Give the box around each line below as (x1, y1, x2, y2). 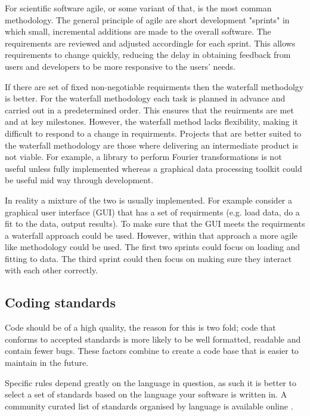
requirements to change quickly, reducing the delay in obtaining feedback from (5, 48, 291, 61)
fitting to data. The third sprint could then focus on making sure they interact (5, 252, 292, 264)
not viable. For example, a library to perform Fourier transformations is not (5, 150, 282, 163)
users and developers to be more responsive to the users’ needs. (5, 60, 235, 72)
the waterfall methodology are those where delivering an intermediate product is (5, 138, 298, 151)
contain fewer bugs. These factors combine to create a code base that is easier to (5, 344, 299, 357)
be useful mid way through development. (5, 174, 154, 186)
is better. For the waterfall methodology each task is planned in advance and (5, 92, 286, 104)
